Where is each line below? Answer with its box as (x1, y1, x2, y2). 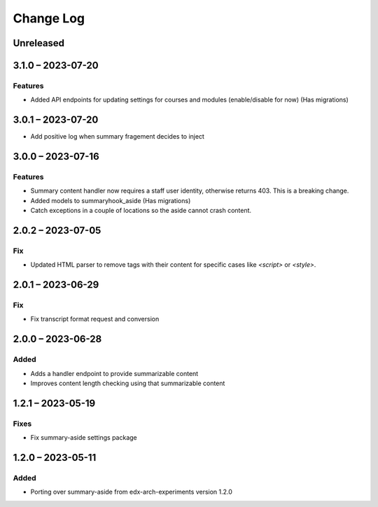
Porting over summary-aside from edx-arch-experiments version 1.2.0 (30, 487, 232, 496)
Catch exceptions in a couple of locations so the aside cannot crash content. (30, 207, 252, 215)
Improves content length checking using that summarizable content (30, 379, 225, 388)
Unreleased (13, 37, 65, 49)
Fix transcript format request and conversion (30, 315, 160, 324)
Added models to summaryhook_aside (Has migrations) (30, 196, 191, 204)
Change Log (13, 11, 85, 26)
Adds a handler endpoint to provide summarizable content (30, 369, 199, 377)
